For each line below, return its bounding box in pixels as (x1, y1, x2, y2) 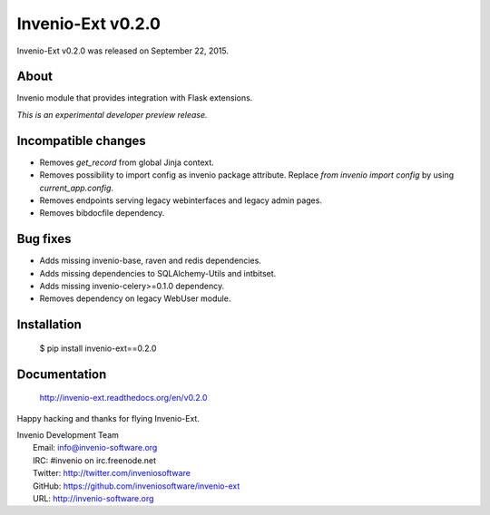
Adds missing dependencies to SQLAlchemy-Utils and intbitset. (39, 267, 277, 278)
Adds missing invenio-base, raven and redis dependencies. (39, 255, 262, 267)
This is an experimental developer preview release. (16, 109, 208, 120)
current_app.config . (39, 182, 113, 193)
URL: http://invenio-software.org (33, 492, 154, 503)
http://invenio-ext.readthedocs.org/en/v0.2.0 (39, 393, 208, 403)
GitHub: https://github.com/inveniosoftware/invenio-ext (33, 481, 240, 491)
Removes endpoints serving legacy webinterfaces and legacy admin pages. (39, 195, 322, 206)
